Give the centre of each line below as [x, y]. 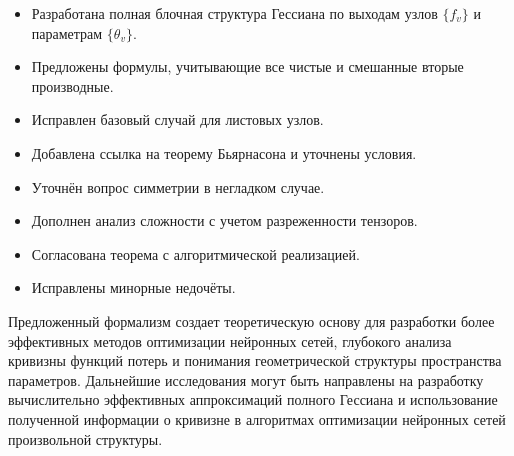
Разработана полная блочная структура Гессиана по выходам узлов [234, 13]
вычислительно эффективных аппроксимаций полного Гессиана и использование [253, 399]
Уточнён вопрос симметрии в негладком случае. [178, 186]
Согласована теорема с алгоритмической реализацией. [195, 253]
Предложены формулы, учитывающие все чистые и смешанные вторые [247, 66]
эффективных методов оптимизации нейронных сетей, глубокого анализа [230, 340]
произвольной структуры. [85, 438]
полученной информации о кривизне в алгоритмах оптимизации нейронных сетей [257, 418]
